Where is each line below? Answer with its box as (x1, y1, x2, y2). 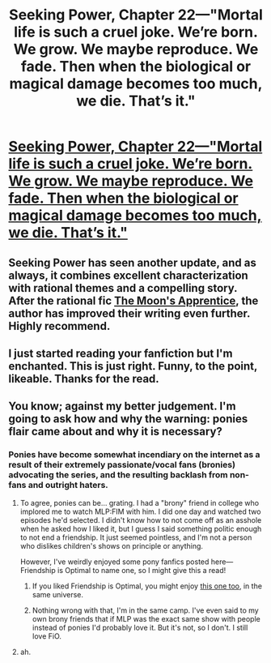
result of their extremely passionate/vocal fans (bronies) (8, 460, 236, 471)
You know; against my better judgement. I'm (8, 400, 236, 413)
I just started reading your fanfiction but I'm (8, 346, 233, 360)
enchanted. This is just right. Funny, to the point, (8, 359, 257, 373)
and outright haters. (28, 480, 109, 491)
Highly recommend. (8, 319, 111, 333)
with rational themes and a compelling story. (8, 281, 238, 295)
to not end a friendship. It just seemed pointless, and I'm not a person (19, 533, 252, 542)
